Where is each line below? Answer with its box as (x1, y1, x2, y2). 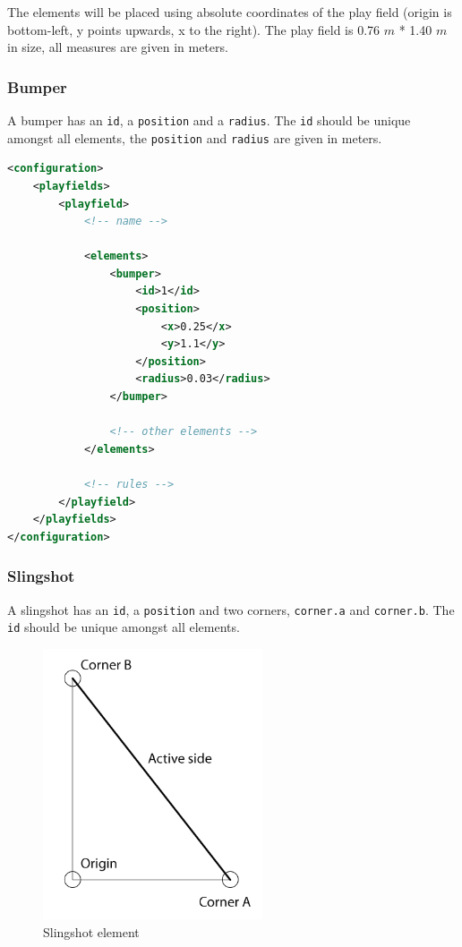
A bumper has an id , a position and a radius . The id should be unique (7, 111, 411, 129)
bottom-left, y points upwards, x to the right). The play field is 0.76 (7, 20, 381, 38)
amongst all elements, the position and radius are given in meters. (7, 128, 382, 147)
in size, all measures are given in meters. (7, 38, 228, 56)
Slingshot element (43, 922, 140, 941)
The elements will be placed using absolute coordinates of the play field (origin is (7, 3, 452, 21)
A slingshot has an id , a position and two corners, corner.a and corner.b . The (7, 600, 455, 619)
